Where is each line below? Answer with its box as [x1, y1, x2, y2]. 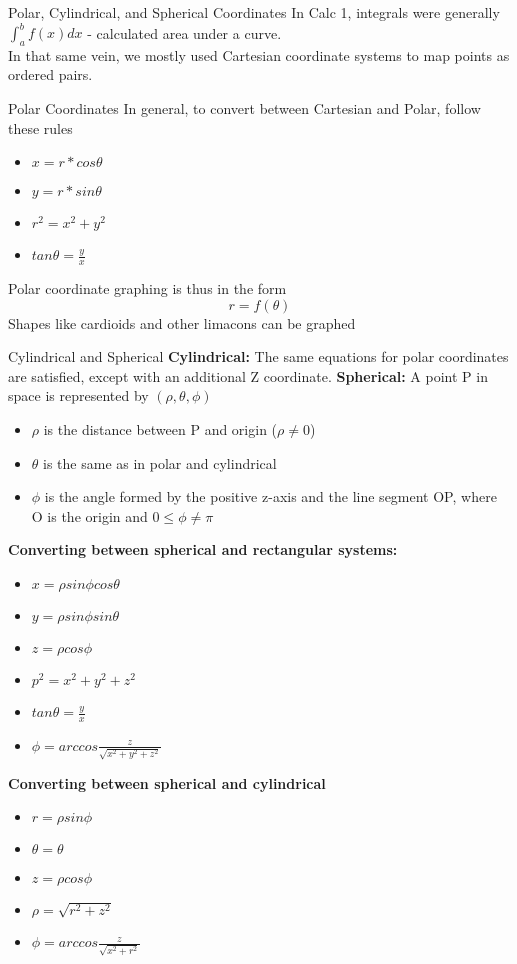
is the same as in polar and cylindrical [43, 452, 277, 473]
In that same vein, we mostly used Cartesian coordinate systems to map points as [8, 44, 510, 65]
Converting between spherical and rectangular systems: [8, 539, 398, 560]
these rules [8, 117, 73, 138]
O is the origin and [31, 505, 148, 526]
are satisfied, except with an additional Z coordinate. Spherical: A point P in [8, 365, 488, 386]
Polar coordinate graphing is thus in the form [8, 278, 287, 299]
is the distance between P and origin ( [43, 419, 278, 440]
